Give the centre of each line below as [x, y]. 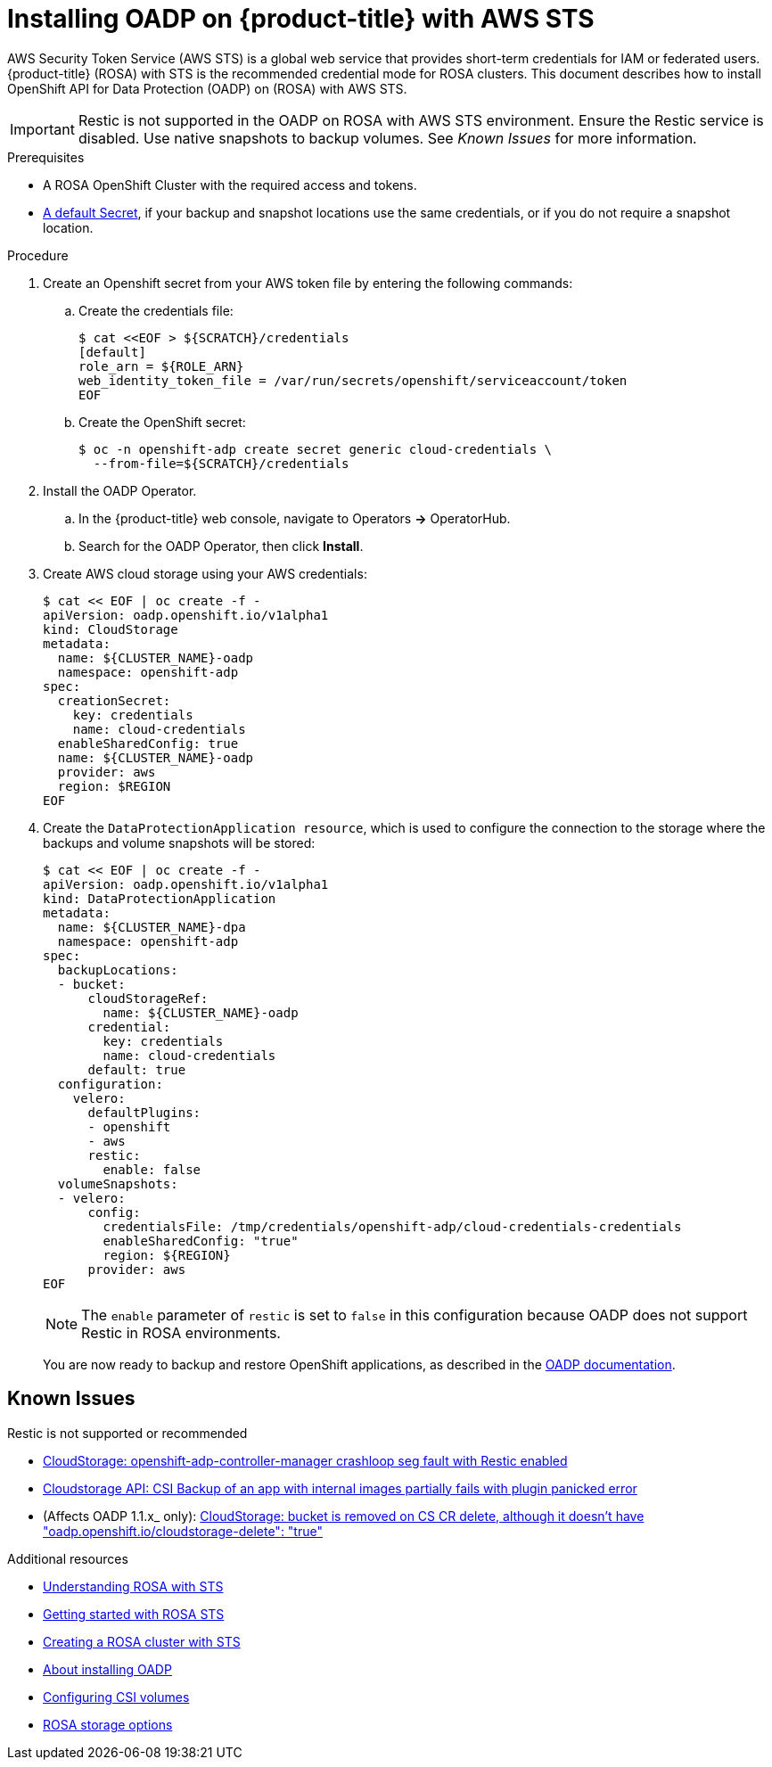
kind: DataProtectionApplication [160, 898]
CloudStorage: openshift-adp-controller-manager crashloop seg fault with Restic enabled [305, 1460]
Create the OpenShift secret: [162, 422]
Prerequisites [46, 157]
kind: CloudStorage [111, 629]
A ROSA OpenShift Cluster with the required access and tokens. [230, 185]
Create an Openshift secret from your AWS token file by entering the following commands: [308, 283]
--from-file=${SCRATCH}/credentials [221, 463]
